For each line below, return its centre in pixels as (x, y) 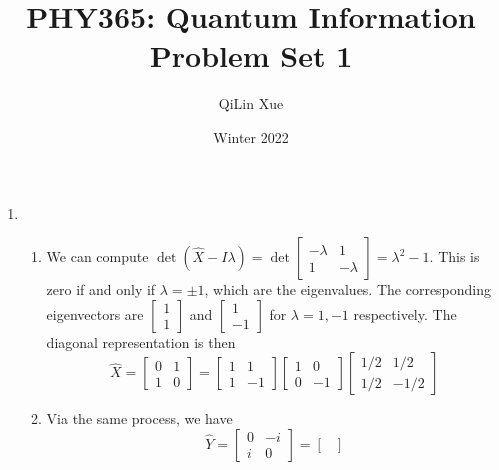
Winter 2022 (251, 136)
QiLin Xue (251, 103)
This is (459, 256)
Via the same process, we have (139, 418)
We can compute (97, 256)
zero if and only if (101, 289)
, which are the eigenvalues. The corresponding (348, 289)
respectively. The (405, 313)
